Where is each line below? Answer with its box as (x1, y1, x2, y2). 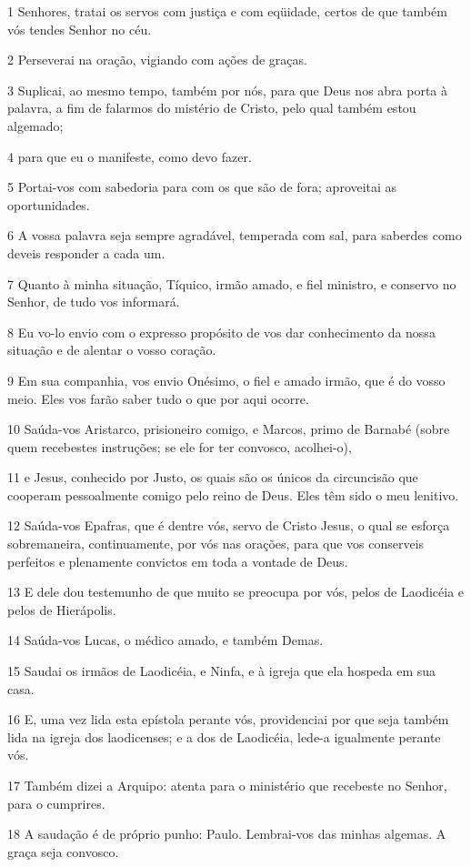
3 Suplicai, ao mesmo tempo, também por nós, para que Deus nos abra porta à (7, 80, 448, 99)
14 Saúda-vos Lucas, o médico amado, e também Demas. (7, 630, 324, 650)
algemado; (7, 116, 64, 135)
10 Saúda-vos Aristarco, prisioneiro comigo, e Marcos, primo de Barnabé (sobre (7, 419, 450, 439)
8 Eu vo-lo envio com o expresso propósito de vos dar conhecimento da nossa (7, 322, 436, 341)
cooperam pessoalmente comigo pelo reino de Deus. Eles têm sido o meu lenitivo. (7, 485, 459, 504)
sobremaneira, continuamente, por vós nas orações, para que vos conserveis (7, 534, 425, 553)
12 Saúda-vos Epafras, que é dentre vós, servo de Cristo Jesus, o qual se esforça (7, 516, 450, 535)
